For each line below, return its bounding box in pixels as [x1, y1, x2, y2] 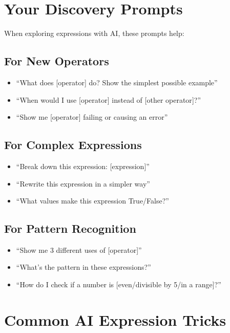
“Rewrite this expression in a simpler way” [16, 178, 150, 189]
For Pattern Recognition [4, 220, 136, 236]
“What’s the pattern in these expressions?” [16, 262, 151, 272]
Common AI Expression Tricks [4, 309, 226, 330]
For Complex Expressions [4, 137, 142, 153]
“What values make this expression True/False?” [16, 195, 169, 206]
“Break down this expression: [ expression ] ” [16, 160, 150, 171]
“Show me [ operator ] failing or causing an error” [16, 112, 168, 122]
